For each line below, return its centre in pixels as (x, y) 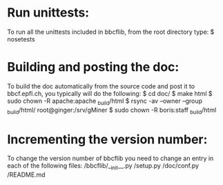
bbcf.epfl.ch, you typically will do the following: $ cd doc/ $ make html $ (110, 93)
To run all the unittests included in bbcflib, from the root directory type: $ (111, 32)
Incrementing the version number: (107, 139)
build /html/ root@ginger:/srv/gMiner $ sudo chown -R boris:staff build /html (112, 110)
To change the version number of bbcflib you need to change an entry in (110, 158)
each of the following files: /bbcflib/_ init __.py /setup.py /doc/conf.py (103, 167)
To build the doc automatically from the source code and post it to (101, 86)
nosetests (21, 39)
